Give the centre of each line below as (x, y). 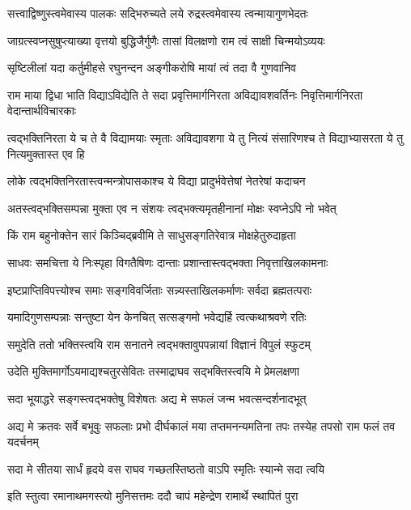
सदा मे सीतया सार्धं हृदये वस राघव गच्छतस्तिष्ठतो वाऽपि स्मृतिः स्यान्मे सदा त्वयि (166, 468)
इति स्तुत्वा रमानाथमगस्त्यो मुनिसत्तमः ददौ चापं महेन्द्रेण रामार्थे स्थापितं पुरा (153, 496)
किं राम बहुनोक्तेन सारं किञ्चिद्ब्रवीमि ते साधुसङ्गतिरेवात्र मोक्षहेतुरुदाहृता (152, 235)
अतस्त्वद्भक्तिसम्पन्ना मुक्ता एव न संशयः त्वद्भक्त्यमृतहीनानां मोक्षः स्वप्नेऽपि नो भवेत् (172, 208)
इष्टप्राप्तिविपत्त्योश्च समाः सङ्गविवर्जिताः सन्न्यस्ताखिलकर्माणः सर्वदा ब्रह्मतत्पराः (160, 289)
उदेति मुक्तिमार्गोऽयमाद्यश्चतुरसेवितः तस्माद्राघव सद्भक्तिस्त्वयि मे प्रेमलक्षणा (153, 371)
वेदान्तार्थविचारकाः (42, 110)
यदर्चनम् (23, 442)
